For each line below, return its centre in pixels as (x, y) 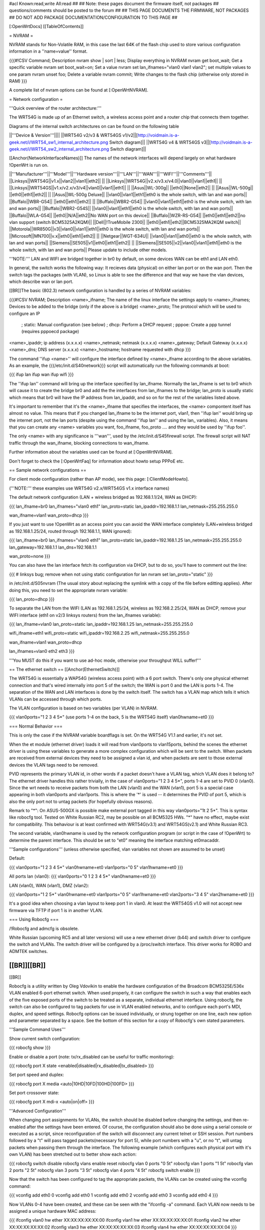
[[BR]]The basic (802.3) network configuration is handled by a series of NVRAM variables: (100, 291)
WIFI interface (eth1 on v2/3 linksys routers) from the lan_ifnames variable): (85, 615)
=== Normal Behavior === (36, 726)
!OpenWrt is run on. (29, 165)
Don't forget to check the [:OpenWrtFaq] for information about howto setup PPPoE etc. (97, 461)
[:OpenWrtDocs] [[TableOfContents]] (46, 27)
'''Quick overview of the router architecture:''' (55, 108)
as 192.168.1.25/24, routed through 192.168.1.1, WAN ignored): (70, 531)
